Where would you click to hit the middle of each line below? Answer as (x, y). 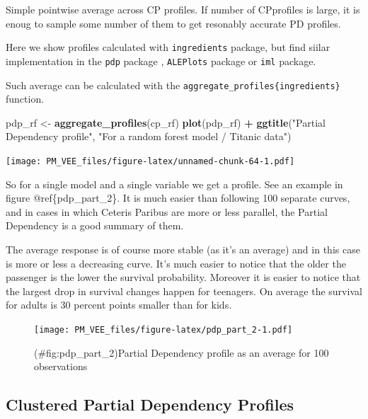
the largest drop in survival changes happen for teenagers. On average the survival (184, 291)
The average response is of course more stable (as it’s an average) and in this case (183, 249)
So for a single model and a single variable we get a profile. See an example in (174, 184)
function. (25, 99)
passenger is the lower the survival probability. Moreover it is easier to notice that (183, 277)
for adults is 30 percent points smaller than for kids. (119, 305)
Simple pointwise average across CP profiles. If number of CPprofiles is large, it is (183, 9)
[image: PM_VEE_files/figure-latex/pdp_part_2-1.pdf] (163, 329)
